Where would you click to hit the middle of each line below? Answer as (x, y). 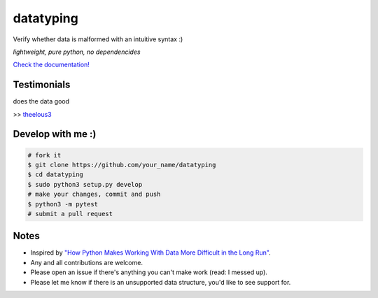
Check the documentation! (51, 65)
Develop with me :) (55, 134)
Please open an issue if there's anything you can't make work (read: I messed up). (149, 272)
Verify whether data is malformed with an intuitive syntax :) (98, 39)
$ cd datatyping (56, 175)
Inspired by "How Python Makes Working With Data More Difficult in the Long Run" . (150, 253)
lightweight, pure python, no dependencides (77, 52)
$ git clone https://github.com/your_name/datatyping (122, 165)
